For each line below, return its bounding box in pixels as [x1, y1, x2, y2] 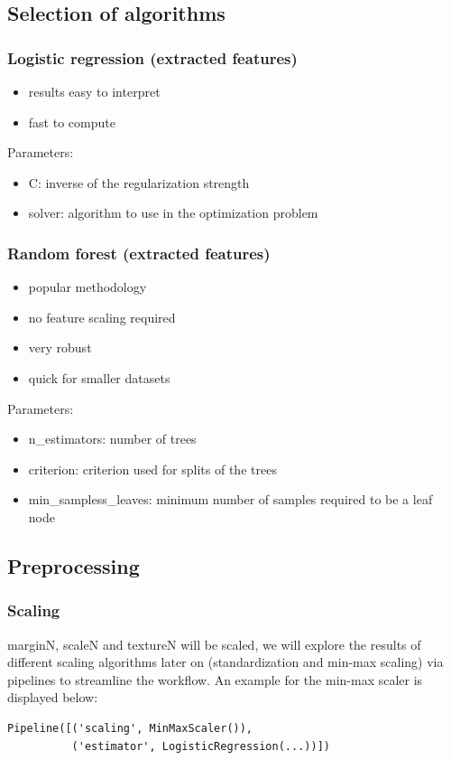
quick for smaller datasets [28, 368, 170, 387]
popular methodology [28, 277, 147, 296]
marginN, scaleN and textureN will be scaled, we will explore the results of [7, 634, 421, 653]
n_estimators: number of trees [28, 429, 197, 448]
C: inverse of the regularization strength [28, 173, 250, 192]
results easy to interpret [28, 82, 161, 100]
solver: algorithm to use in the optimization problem [28, 203, 318, 222]
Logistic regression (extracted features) [7, 46, 298, 69]
